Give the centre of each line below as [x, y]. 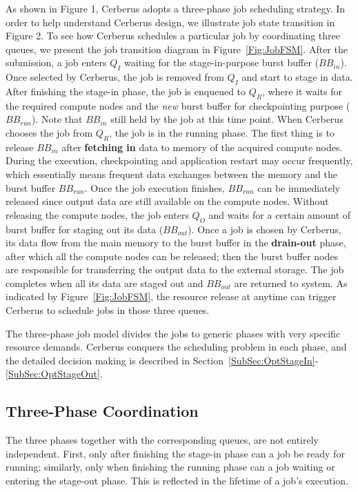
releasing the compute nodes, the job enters [97, 214]
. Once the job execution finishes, [155, 187]
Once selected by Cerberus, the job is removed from [115, 77]
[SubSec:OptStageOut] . [54, 374]
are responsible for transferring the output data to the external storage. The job [175, 269]
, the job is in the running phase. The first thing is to [222, 132]
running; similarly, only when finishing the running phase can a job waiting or [170, 467]
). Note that [57, 119]
